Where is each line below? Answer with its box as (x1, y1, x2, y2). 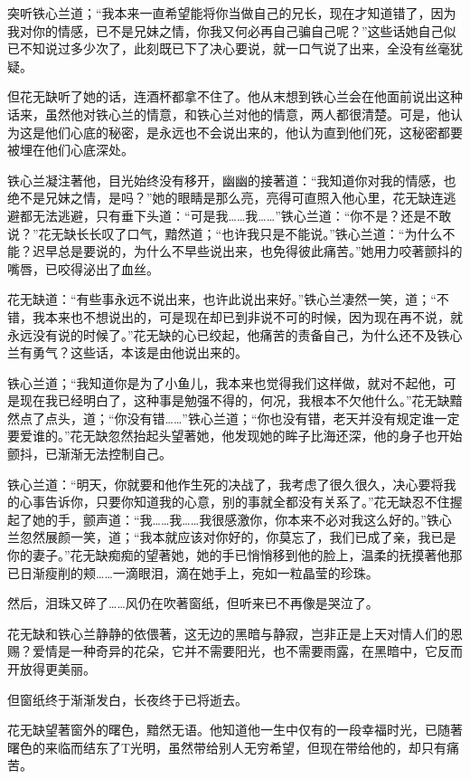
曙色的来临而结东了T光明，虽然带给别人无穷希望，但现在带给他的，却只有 (7, 737, 447, 756)
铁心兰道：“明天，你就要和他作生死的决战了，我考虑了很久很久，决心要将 (7, 474, 444, 493)
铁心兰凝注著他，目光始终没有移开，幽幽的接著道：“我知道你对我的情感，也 (7, 170, 456, 189)
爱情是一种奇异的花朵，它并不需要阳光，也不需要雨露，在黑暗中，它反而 (32, 641, 463, 660)
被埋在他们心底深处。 (7, 140, 134, 159)
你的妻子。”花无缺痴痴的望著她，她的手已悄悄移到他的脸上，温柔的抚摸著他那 (7, 546, 463, 565)
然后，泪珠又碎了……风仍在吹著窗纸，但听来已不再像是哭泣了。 (7, 594, 379, 613)
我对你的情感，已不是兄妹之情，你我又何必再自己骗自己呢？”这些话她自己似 (7, 21, 456, 40)
